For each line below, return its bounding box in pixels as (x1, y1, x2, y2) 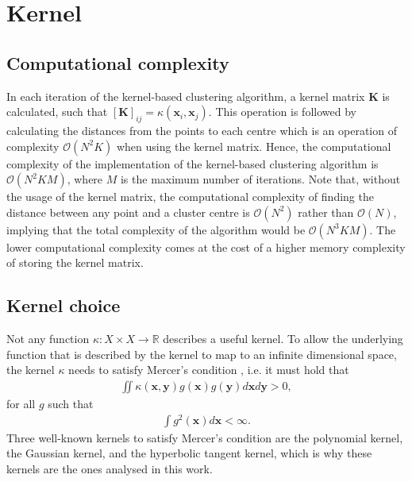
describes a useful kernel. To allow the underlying (163, 330, 403, 347)
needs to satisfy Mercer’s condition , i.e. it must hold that (68, 361, 349, 378)
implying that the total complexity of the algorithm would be (6, 221, 306, 237)
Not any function (6, 330, 90, 347)
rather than (298, 203, 354, 220)
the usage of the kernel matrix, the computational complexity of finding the (6, 188, 374, 205)
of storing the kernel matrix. (6, 254, 144, 271)
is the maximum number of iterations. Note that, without (120, 171, 401, 187)
